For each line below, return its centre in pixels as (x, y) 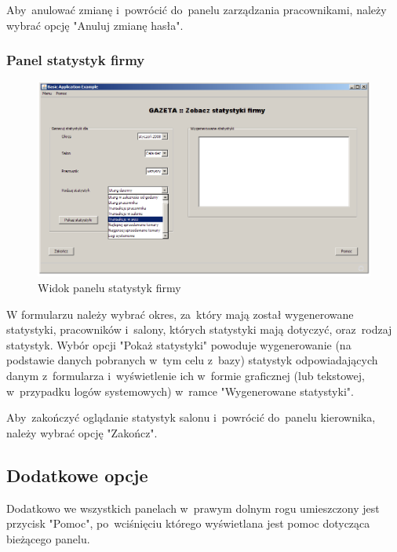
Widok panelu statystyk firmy (109, 287)
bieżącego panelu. (48, 538)
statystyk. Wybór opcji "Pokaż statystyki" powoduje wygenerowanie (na (179, 344)
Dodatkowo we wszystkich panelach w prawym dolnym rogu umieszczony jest (193, 508)
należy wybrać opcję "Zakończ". (82, 432)
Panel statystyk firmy (76, 60)
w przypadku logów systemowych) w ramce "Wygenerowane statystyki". (180, 391)
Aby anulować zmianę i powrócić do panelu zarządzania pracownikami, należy (197, 9)
